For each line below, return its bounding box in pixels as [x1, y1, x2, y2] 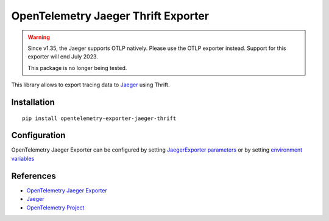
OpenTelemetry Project [26, 204, 85, 211]
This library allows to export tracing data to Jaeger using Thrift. [11, 81, 170, 88]
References [11, 170, 56, 181]
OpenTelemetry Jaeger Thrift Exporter [11, 9, 210, 23]
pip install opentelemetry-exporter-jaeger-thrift [22, 114, 177, 122]
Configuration [11, 130, 66, 141]
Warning [27, 33, 50, 41]
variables [11, 155, 35, 162]
